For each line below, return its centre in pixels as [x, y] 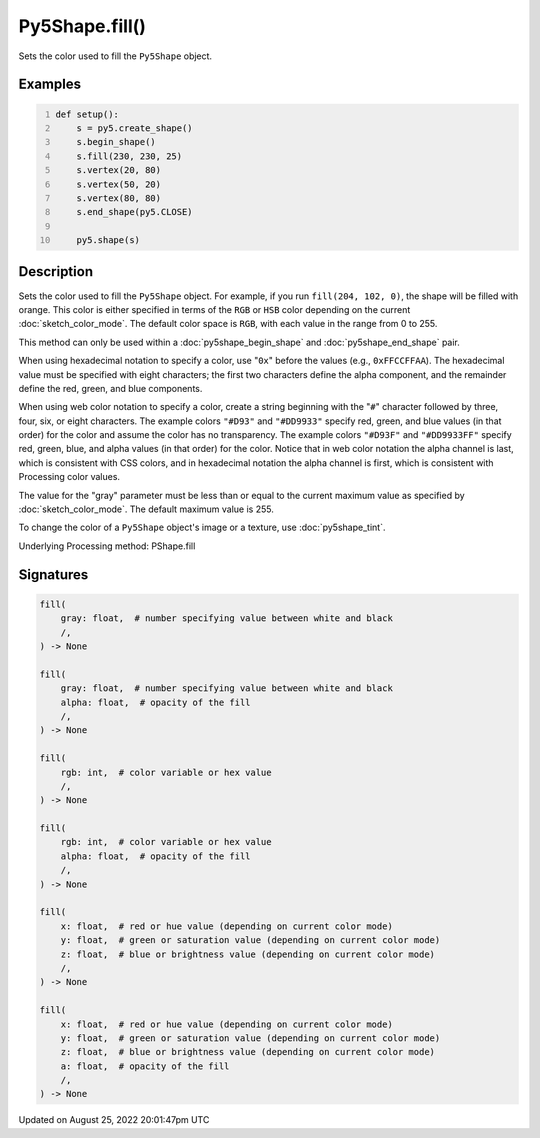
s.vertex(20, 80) [119, 170]
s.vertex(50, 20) [119, 184]
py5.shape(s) [108, 240]
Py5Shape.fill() [82, 26]
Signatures [53, 574]
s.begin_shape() [116, 142]
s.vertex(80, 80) [119, 198]
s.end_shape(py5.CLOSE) [135, 212]
